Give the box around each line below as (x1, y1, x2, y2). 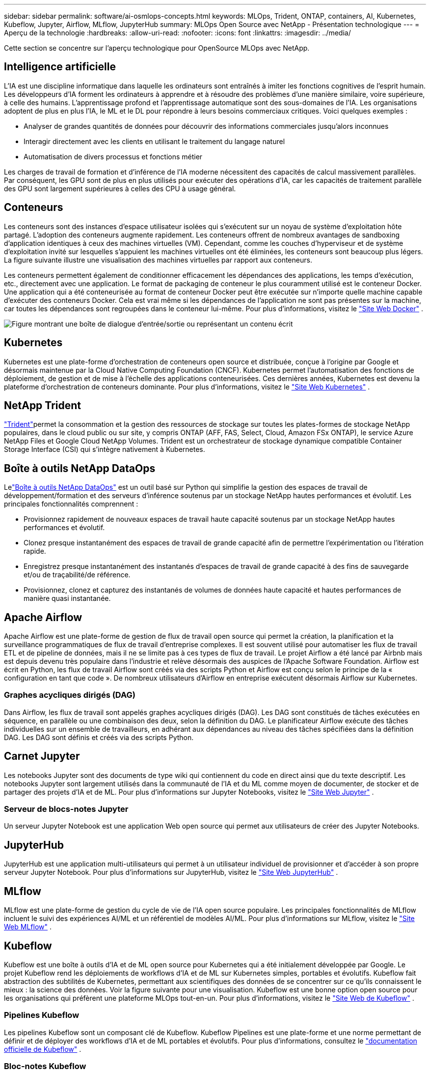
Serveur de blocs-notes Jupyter (4, 804, 129, 814)
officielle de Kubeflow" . (4, 1044, 81, 1053)
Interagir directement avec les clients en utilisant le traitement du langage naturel (24, 137, 285, 146)
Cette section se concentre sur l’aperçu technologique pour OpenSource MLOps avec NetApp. (4, 44, 310, 52)
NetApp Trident (4, 399, 81, 412)
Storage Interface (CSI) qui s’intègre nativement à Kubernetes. (4, 445, 205, 454)
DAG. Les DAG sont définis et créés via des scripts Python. (4, 733, 194, 742)
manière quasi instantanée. (24, 594, 111, 603)
